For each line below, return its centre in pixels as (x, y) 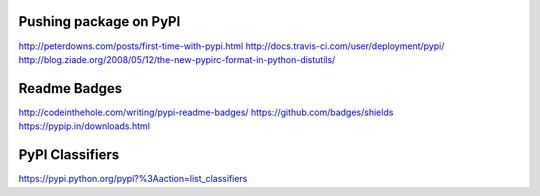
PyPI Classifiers (69, 155)
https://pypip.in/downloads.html (84, 126)
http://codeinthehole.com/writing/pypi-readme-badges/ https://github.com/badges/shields (206, 112)
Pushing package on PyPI (99, 21)
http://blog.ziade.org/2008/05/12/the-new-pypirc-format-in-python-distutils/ (177, 59)
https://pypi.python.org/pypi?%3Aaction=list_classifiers (133, 179)
